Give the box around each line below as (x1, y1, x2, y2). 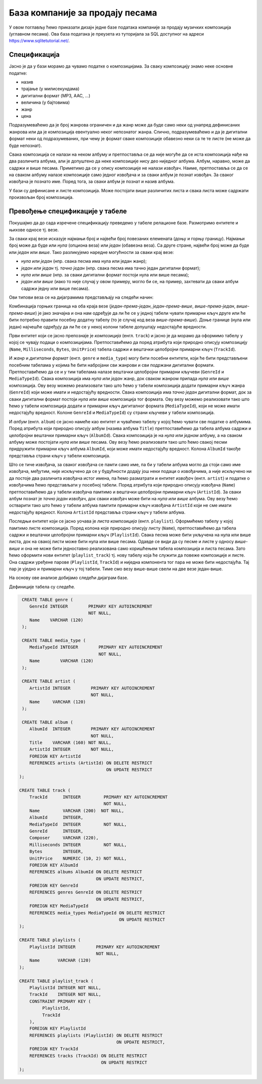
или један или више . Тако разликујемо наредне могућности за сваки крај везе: (9, 249, 174, 255)
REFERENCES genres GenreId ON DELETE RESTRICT (29, 889, 143, 895)
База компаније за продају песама (9, 7, 157, 18)
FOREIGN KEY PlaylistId (29, 1026, 86, 1031)
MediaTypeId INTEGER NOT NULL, (29, 821, 127, 827)
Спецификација (9, 51, 60, 59)
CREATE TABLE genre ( (22, 596, 73, 602)
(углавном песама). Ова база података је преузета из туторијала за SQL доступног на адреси (9, 31, 204, 36)
